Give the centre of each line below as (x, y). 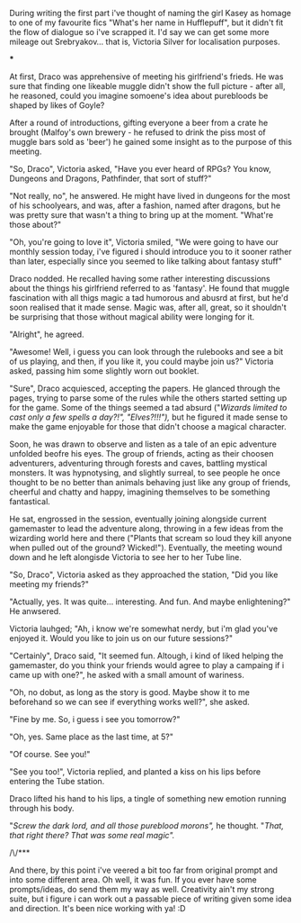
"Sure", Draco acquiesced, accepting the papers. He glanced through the (145, 388)
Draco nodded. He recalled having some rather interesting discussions (140, 279)
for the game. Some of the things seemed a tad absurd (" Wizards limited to (148, 407)
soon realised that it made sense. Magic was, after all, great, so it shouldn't (148, 307)
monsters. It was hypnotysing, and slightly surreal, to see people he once (145, 473)
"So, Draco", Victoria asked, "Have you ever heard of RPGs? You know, (140, 169)
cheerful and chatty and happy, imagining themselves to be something (140, 492)
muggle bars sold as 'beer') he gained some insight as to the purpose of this (150, 142)
